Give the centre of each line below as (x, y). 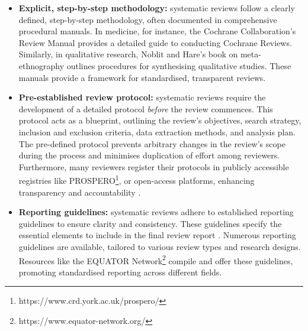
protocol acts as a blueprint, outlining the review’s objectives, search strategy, (160, 120)
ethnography (41, 65)
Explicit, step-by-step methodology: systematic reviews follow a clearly (157, 8)
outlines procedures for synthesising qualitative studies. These (179, 65)
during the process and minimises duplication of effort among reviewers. (149, 155)
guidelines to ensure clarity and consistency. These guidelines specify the (150, 223)
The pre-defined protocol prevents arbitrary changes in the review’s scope (152, 143)
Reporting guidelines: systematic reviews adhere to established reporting (156, 212)
